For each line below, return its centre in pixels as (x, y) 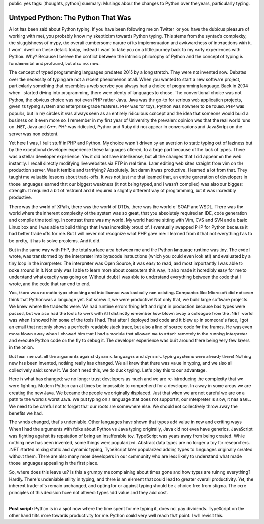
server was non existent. (34, 134)
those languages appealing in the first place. (54, 463)
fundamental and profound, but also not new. (54, 63)
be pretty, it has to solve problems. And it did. (55, 241)
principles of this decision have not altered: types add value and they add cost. (88, 493)
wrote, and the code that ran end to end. (50, 284)
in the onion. (22, 347)
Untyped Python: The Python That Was (70, 17)
